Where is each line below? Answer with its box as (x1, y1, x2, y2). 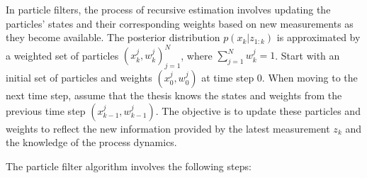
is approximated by (276, 30, 361, 45)
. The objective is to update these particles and (155, 103, 361, 118)
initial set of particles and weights (6, 70, 152, 85)
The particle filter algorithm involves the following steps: (6, 158, 252, 173)
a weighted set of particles (6, 48, 119, 62)
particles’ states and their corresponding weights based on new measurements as (6, 16, 354, 30)
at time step (201, 70, 254, 85)
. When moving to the (261, 70, 358, 85)
